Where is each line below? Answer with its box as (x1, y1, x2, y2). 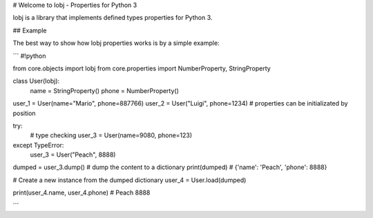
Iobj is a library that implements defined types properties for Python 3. (12, 14, 213, 22)
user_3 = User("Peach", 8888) (30, 150, 116, 159)
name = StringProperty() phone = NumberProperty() (30, 86, 180, 95)
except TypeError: (12, 141, 64, 149)
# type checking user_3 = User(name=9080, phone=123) (30, 131, 193, 139)
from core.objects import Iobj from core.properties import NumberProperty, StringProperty (12, 64, 271, 72)
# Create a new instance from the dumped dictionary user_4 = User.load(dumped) (12, 176, 247, 184)
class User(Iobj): (12, 77, 60, 86)
